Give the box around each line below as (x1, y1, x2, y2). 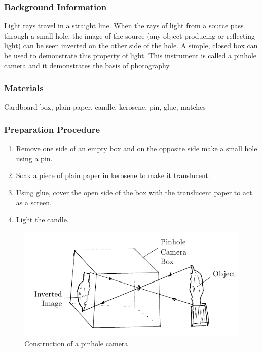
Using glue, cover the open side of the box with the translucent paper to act (16, 187, 252, 197)
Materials (4, 82, 44, 94)
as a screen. (16, 197, 52, 207)
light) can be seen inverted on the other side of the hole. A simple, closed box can (4, 40, 258, 51)
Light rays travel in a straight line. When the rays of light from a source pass (4, 20, 244, 31)
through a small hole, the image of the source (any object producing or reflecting (4, 30, 255, 41)
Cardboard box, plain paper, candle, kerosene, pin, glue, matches (4, 101, 206, 112)
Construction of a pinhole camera (24, 338, 128, 348)
